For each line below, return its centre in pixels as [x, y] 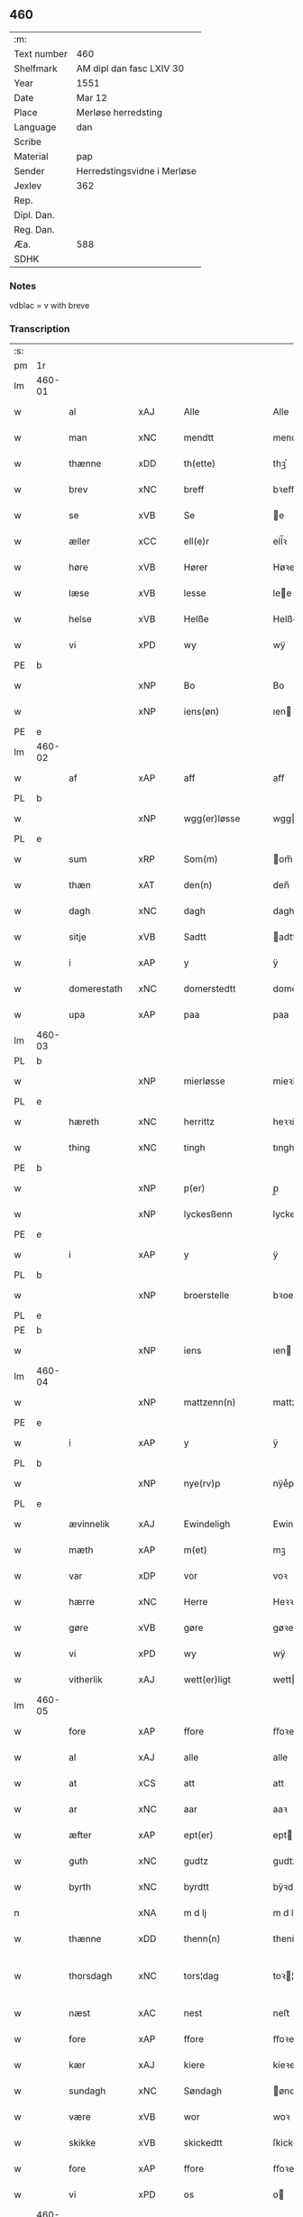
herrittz [199, 1122]
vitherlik [86, 1680]
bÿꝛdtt [286, 1887]
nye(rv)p [202, 1484]
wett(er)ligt [207, 1680]
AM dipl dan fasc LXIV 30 [130, 69]
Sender [29, 170]
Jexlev [28, 186]
